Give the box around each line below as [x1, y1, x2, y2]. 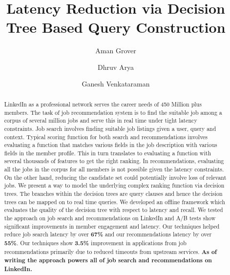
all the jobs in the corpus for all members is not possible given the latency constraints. [4, 165, 224, 173]
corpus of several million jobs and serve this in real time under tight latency [4, 116, 197, 125]
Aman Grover [95, 45, 136, 56]
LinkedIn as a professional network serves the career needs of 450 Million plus [4, 100, 202, 108]
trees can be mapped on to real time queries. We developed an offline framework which [4, 197, 225, 206]
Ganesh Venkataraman [82, 78, 150, 88]
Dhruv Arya [98, 62, 134, 72]
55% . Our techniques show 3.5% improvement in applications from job [4, 239, 187, 248]
